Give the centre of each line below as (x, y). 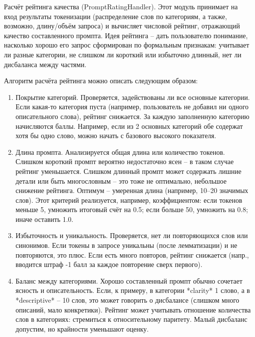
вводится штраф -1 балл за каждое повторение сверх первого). (109, 264)
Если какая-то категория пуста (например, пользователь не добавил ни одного (132, 107)
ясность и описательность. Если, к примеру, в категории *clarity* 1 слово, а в (133, 290)
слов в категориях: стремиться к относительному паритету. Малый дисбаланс (131, 319)
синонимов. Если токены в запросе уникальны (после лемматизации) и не (126, 245)
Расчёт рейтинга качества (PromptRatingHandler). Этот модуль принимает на (121, 6)
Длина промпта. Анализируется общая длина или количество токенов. (120, 152)
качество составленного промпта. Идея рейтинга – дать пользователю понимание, (126, 35)
